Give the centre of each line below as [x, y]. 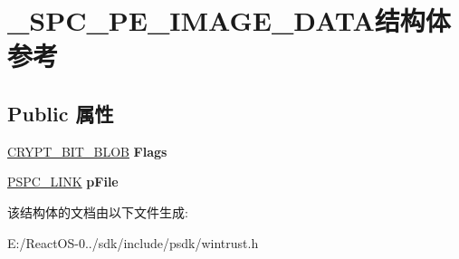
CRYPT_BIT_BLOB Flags [87, 151]
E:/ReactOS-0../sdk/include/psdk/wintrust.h [133, 242]
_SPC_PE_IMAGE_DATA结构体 [229, 20]
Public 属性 [61, 113]
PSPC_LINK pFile [63, 182]
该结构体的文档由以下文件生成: [98, 211]
